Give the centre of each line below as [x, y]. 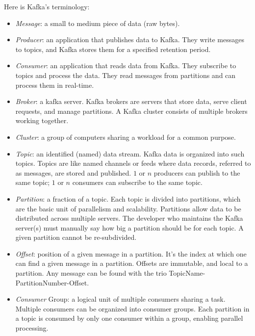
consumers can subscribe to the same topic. [137, 182]
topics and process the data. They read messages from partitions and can [126, 75]
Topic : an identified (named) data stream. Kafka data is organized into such [130, 153]
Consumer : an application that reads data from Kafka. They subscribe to [126, 65]
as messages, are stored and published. [73, 172]
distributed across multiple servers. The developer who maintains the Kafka [129, 218]
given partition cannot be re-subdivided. [76, 237]
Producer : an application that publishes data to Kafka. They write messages [130, 39]
